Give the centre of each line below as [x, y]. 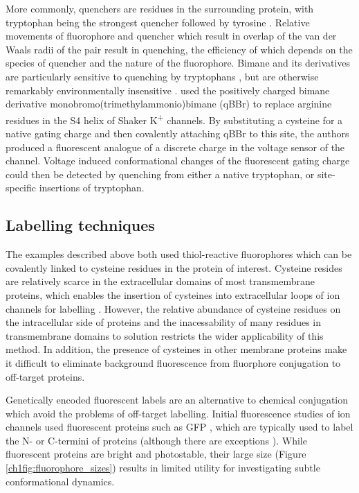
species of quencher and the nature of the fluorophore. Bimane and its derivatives [178, 63]
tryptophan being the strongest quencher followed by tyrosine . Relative [158, 22]
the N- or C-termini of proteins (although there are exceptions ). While [156, 440]
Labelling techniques [80, 225]
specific [21, 188]
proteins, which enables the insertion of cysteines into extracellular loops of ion [173, 294]
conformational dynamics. [60, 481]
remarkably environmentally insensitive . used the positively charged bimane [168, 90]
